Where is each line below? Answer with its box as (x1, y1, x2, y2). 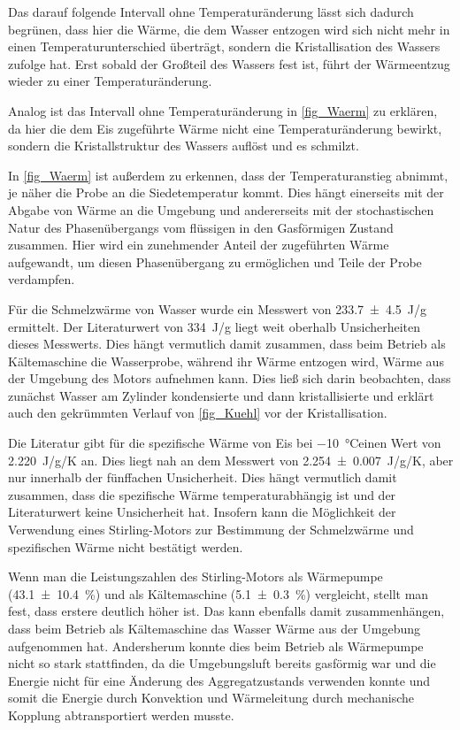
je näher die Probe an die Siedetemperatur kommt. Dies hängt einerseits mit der (8, 183, 444, 202)
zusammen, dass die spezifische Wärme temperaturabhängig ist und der (8, 485, 396, 503)
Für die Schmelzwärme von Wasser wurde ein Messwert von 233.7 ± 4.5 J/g (8, 299, 427, 318)
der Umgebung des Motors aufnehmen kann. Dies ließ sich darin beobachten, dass (8, 369, 451, 388)
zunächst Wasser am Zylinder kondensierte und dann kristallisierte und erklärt (8, 386, 434, 404)
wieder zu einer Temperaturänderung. (8, 72, 212, 90)
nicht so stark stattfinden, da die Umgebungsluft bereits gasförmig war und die (8, 654, 436, 672)
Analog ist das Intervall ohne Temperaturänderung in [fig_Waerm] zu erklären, (8, 101, 438, 119)
